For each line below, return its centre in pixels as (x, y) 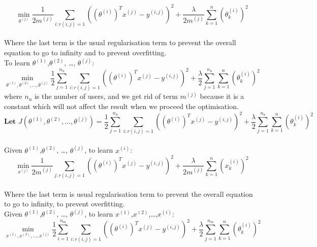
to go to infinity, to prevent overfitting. (65, 204)
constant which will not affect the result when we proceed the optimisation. (121, 106)
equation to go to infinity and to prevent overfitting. (85, 52)
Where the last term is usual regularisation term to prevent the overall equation (129, 193)
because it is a (222, 96)
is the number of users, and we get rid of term (106, 96)
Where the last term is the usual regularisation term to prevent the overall (120, 42)
